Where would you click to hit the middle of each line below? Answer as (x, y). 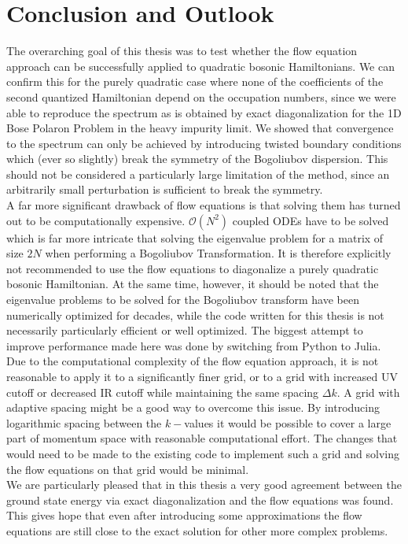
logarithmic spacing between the (84, 422)
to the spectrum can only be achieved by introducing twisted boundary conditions (204, 143)
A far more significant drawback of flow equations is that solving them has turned (204, 205)
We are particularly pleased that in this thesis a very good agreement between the (204, 485)
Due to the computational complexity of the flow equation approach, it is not (193, 361)
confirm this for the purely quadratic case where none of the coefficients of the (195, 81)
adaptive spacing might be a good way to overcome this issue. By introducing (193, 407)
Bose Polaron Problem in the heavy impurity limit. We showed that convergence (200, 128)
